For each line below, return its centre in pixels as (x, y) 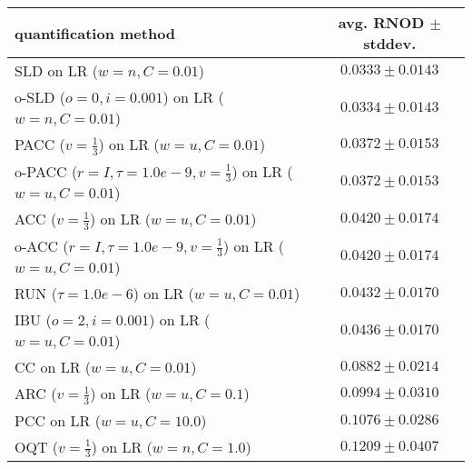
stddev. (390, 43)
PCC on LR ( (58, 420)
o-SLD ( (40, 97)
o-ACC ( (42, 245)
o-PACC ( (46, 171)
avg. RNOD (381, 22)
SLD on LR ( (57, 70)
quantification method (95, 33)
